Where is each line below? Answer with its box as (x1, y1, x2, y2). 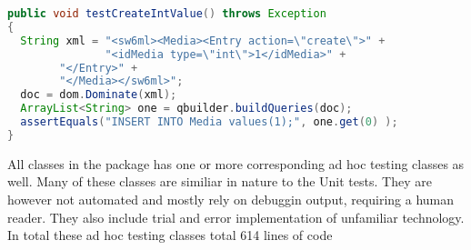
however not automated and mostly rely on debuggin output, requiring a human (7, 189, 455, 208)
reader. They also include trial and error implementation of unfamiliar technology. (7, 207, 465, 226)
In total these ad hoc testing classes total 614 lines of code (7, 225, 333, 245)
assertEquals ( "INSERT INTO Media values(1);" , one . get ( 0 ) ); (20, 115, 398, 128)
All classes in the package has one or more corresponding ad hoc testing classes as (7, 154, 465, 173)
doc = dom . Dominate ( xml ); (20, 88, 177, 102)
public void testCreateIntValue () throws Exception (7, 7, 326, 20)
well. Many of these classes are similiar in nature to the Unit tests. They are (7, 172, 432, 191)
